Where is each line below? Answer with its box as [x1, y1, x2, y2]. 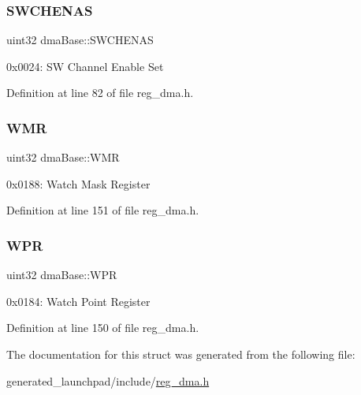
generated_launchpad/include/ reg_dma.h [6, 372, 210, 389]
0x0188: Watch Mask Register [6, 175, 151, 192]
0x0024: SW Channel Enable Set [6, 58, 164, 74]
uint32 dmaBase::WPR [6, 266, 117, 283]
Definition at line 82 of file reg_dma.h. [6, 84, 194, 101]
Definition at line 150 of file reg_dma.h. [6, 319, 199, 336]
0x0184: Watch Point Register [6, 293, 151, 309]
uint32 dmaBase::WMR [6, 149, 120, 166]
